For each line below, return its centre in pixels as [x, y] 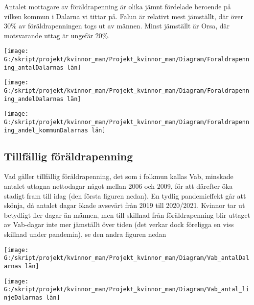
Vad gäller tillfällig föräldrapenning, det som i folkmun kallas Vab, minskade [119, 176]
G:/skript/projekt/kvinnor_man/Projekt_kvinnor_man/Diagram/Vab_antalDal [127, 258]
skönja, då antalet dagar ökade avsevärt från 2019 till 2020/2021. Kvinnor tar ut [125, 205]
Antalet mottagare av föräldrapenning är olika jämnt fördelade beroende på [117, 6]
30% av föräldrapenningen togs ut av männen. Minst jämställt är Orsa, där [117, 26]
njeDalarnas [23, 297]
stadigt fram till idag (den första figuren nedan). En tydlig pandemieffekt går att [125, 195]
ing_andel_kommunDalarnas [46, 130]
